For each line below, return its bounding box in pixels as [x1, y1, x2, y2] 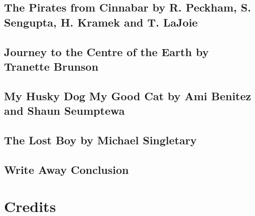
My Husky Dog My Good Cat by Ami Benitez [4, 88, 251, 103]
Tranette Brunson [4, 58, 98, 74]
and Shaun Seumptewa [4, 103, 125, 118]
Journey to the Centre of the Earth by [4, 44, 209, 59]
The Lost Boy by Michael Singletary [4, 132, 197, 147]
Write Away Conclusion [4, 161, 129, 177]
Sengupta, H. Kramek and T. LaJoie [4, 14, 198, 30]
